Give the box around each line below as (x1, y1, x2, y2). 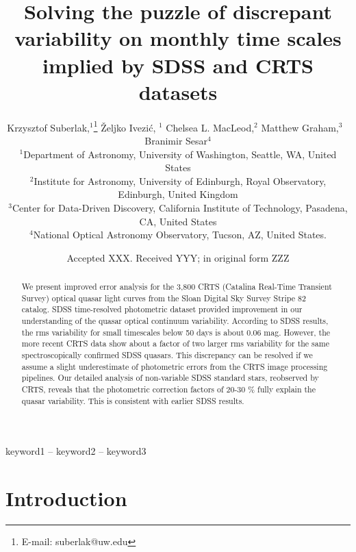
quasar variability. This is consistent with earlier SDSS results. (21, 394, 244, 406)
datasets (138, 77, 218, 105)
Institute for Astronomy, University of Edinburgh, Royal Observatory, (34, 173, 327, 188)
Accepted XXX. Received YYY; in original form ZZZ (66, 250, 290, 264)
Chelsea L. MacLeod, (166, 120, 255, 134)
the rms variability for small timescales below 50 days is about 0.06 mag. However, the (21, 326, 331, 338)
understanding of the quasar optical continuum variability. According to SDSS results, (21, 315, 329, 327)
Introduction (5, 484, 127, 512)
